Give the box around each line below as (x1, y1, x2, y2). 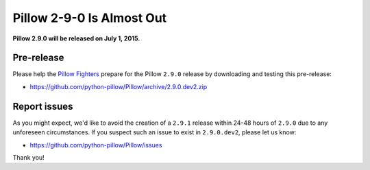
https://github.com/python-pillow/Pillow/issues (29, 141, 162, 149)
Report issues (12, 100, 73, 112)
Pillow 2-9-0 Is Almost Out (12, 10, 167, 25)
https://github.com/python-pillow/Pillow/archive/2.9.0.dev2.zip (29, 82, 208, 90)
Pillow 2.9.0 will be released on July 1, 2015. (12, 34, 140, 42)
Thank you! (12, 153, 45, 161)
